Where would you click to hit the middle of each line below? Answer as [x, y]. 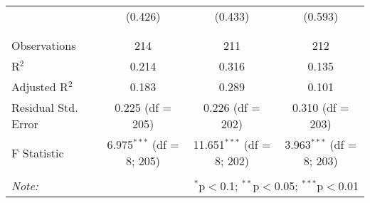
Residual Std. [45, 107]
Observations [44, 45]
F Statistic [38, 152]
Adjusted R [40, 87]
